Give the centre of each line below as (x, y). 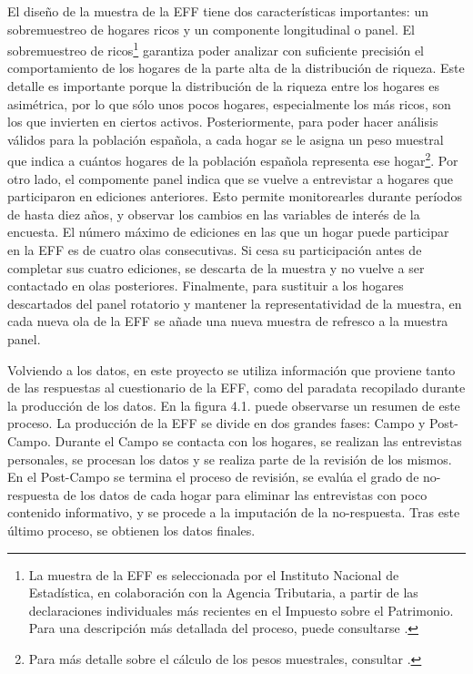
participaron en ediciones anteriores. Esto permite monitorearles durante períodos (235, 196)
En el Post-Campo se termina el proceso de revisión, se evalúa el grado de (213, 477)
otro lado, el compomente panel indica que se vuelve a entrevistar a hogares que (230, 178)
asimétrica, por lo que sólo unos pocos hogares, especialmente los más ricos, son (229, 103)
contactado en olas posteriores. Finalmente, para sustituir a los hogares (206, 286)
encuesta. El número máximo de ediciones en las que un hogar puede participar (228, 232)
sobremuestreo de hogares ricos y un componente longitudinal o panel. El (211, 29)
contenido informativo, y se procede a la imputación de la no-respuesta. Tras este (234, 512)
